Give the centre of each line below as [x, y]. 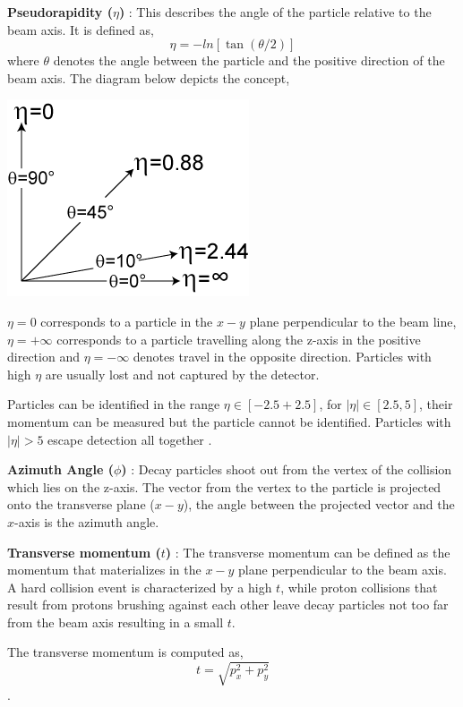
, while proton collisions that [359, 587]
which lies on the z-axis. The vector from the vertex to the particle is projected [224, 486]
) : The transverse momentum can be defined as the [308, 552]
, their [436, 404]
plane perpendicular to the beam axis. [343, 570]
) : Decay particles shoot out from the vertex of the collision [287, 469]
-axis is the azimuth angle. [87, 521]
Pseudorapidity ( [60, 12]
